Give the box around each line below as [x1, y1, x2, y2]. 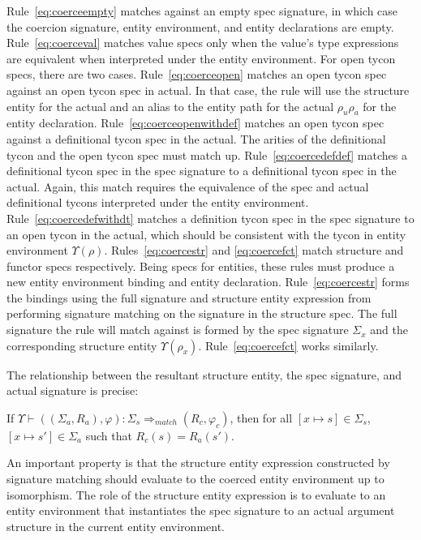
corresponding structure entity [6, 336, 157, 354]
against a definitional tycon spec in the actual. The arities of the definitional [6, 130, 386, 147]
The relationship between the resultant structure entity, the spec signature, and [6, 366, 402, 383]
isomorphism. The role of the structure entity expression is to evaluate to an [6, 486, 386, 503]
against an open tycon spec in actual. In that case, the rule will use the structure [6, 81, 410, 98]
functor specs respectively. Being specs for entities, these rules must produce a [6, 257, 395, 274]
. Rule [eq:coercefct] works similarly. [198, 336, 379, 354]
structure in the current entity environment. [6, 517, 226, 534]
